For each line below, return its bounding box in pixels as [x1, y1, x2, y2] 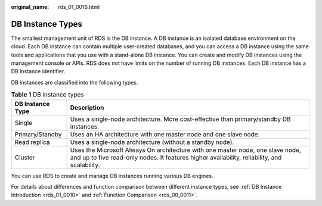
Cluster [14, 153, 35, 161]
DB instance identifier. [11, 68, 66, 75]
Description [70, 103, 104, 111]
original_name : [11, 4, 49, 10]
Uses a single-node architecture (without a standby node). [70, 138, 234, 146]
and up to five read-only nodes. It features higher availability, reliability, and [70, 153, 282, 161]
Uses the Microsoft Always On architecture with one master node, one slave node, [70, 146, 301, 154]
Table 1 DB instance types [11, 90, 85, 99]
